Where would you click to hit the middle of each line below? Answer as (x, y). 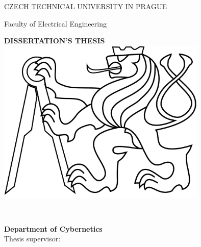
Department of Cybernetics (53, 228)
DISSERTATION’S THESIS (55, 41)
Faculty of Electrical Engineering (55, 23)
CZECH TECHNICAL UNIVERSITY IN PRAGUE (85, 6)
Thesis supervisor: (32, 239)
